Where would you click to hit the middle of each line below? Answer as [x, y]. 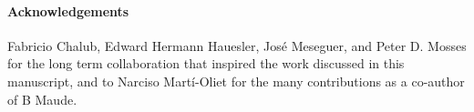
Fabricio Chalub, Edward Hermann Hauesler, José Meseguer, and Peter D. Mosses [237, 45]
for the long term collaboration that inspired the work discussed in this [206, 63]
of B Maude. [42, 99]
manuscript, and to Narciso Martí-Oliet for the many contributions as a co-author [236, 81]
